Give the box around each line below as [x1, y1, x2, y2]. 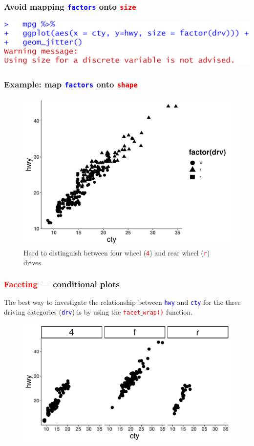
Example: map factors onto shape [4, 78, 138, 90]
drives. [23, 257, 43, 267]
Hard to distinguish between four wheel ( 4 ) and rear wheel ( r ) [23, 247, 210, 257]
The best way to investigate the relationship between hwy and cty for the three [4, 297, 241, 307]
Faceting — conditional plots [4, 278, 120, 290]
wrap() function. [143, 307, 193, 317]
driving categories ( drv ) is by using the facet [4, 307, 141, 317]
